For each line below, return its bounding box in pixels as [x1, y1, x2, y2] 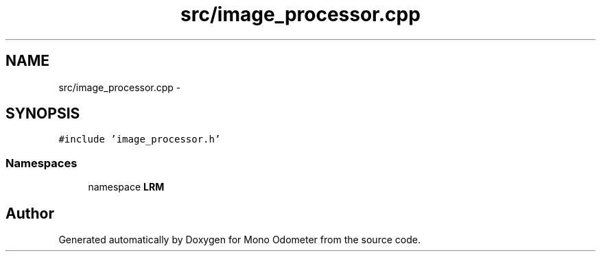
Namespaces [5, 156, 78, 170]
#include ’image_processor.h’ [58, 134, 221, 145]
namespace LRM [88, 181, 165, 193]
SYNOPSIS [5, 105, 80, 123]
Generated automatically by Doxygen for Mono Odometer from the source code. [58, 234, 421, 246]
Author [5, 204, 54, 222]
